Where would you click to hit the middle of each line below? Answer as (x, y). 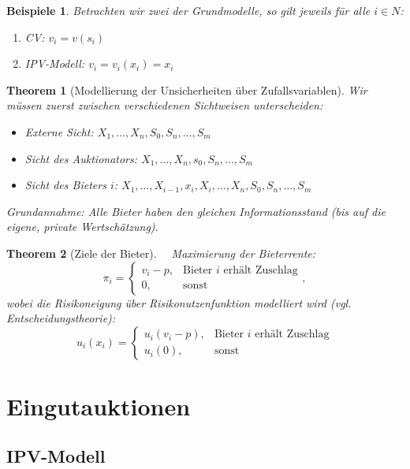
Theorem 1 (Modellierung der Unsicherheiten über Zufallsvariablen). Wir (187, 89)
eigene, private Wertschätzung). (82, 227)
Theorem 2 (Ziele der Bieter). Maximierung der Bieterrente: (161, 253)
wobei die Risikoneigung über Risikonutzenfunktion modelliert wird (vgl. (179, 302)
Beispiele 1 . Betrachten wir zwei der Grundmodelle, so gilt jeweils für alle (188, 10)
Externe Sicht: (59, 131)
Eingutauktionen (99, 406)
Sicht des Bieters (65, 185)
